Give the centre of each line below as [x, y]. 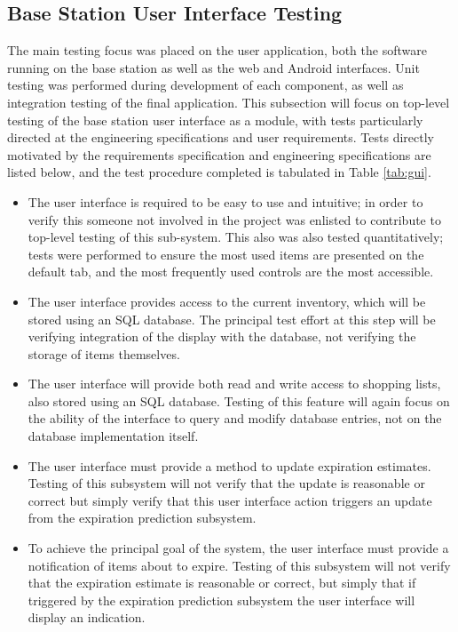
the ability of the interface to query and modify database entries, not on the [235, 418]
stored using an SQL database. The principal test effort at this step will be [232, 319]
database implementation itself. [113, 436]
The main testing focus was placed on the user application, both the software [217, 50]
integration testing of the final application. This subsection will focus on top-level [229, 102]
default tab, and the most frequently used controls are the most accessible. [231, 272]
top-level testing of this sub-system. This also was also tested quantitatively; [236, 237]
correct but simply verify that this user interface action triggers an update [230, 500]
